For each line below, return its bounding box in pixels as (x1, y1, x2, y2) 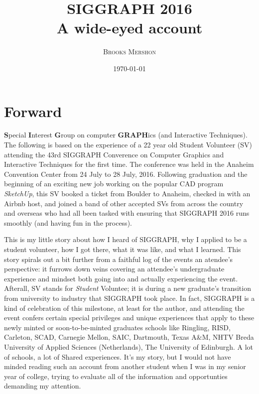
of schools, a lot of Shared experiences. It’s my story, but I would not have (4, 351, 231, 362)
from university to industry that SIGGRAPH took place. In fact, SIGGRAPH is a (4, 292, 255, 303)
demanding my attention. (4, 381, 81, 391)
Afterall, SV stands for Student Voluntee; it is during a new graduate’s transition (4, 283, 251, 293)
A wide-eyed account (56, 17, 203, 38)
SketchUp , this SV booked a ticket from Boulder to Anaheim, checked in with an (4, 188, 251, 198)
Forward (4, 101, 62, 121)
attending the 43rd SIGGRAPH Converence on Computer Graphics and (4, 149, 224, 159)
